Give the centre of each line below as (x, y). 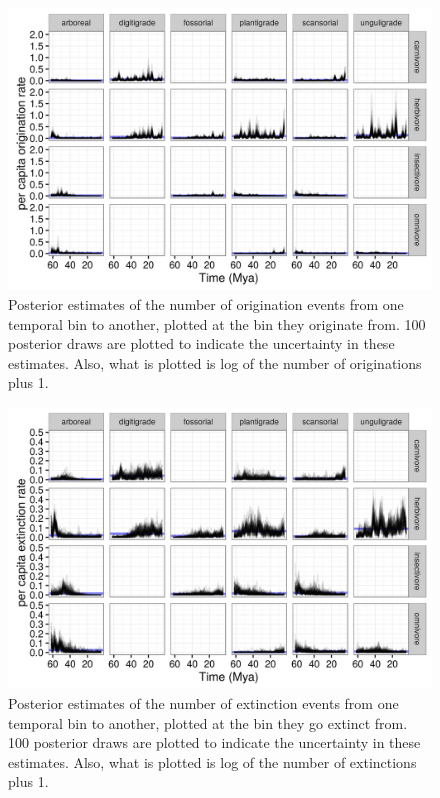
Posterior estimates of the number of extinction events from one (203, 702)
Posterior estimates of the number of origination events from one (206, 303)
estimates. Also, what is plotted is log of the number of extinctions (212, 761)
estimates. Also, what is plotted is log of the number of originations (215, 362)
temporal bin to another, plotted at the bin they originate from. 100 (217, 323)
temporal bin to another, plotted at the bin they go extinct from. (208, 722)
